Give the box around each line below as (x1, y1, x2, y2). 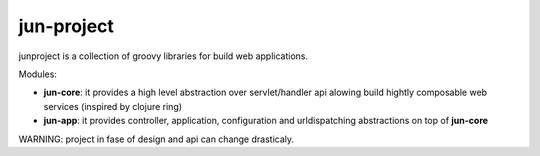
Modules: (18, 68, 57, 80)
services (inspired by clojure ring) (43, 100, 183, 112)
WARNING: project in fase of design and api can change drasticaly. (18, 133, 295, 145)
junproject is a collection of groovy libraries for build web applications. (18, 50, 309, 62)
